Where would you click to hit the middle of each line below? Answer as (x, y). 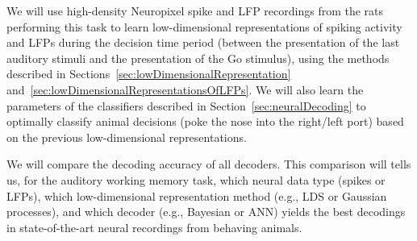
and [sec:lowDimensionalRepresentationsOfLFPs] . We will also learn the (185, 89)
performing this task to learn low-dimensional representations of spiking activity (204, 26)
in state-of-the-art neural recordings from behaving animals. (154, 227)
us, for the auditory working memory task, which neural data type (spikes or (196, 179)
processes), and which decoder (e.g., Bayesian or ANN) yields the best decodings (206, 212)
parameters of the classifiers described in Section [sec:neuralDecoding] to (186, 105)
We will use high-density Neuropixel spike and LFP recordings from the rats (195, 10)
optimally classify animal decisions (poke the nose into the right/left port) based (205, 121)
